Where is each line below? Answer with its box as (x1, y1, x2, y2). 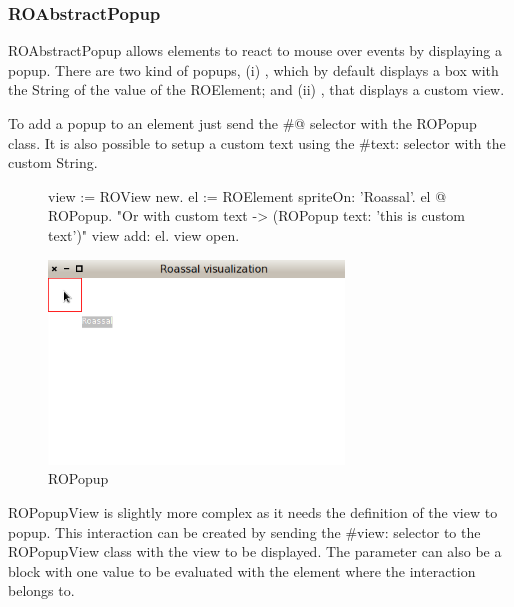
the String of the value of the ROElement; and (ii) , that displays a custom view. (8, 79, 505, 100)
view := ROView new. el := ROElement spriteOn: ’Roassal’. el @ (48, 185, 447, 206)
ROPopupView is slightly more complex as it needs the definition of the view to (8, 501, 498, 522)
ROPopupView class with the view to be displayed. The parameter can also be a (8, 541, 502, 562)
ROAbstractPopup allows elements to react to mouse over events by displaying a (8, 40, 503, 61)
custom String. (8, 152, 98, 173)
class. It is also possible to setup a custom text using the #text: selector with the (8, 132, 506, 153)
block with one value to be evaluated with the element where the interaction (8, 560, 476, 581)
